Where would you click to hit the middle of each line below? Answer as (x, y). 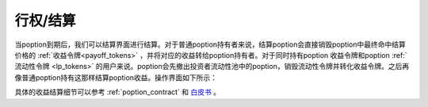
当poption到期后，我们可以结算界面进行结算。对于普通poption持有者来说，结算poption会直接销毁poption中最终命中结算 (210, 44)
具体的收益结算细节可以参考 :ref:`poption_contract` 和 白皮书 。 (118, 92)
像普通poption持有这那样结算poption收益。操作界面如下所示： (116, 77)
